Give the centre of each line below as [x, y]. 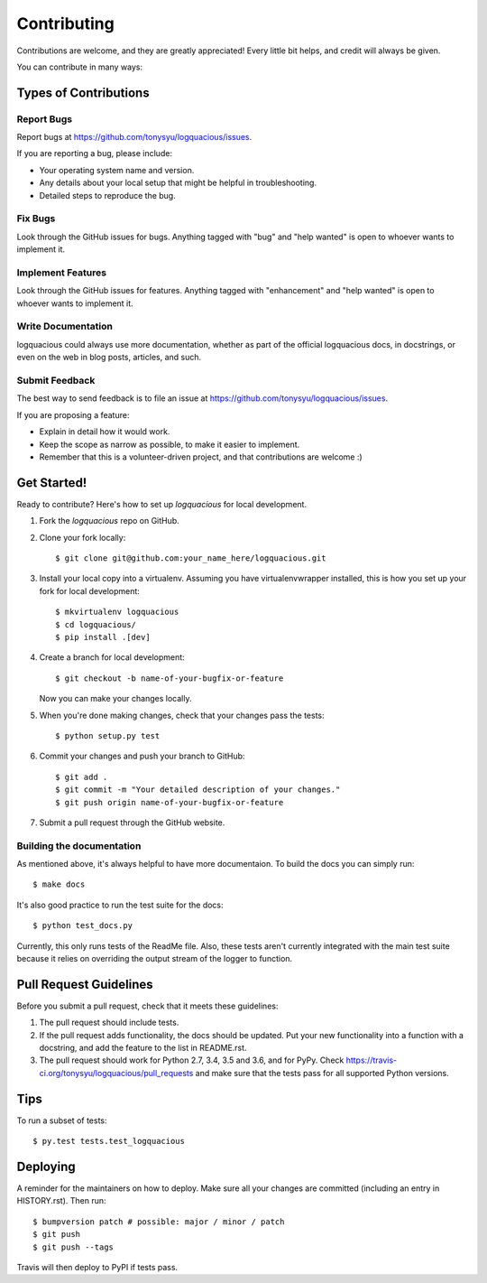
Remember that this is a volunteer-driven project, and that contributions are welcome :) [201, 457]
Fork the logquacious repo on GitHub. [109, 521]
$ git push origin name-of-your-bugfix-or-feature [170, 802]
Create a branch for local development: [112, 657]
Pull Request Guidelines [85, 984]
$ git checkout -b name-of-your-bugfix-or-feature [170, 678]
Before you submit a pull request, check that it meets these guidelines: [147, 1006]
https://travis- [372, 1060]
